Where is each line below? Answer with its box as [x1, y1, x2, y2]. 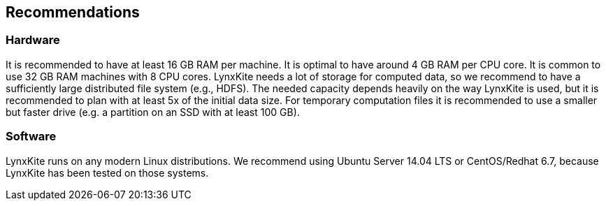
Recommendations [6, 3, 140, 21]
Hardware [6, 33, 60, 47]
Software [6, 129, 57, 144]
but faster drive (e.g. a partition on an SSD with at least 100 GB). [6, 105, 300, 118]
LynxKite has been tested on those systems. [6, 166, 209, 179]
